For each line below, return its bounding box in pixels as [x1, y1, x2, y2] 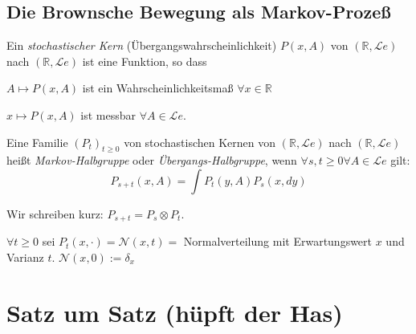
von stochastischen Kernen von [124, 133, 276, 150]
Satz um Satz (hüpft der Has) [6, 295, 343, 328]
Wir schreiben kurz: [6, 205, 104, 222]
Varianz [6, 249, 44, 266]
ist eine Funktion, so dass [82, 52, 207, 69]
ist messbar [80, 106, 137, 123]
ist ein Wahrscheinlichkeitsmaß [82, 79, 234, 96]
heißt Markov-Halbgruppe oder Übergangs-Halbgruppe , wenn [6, 152, 297, 169]
